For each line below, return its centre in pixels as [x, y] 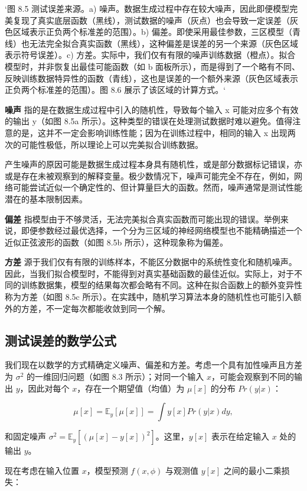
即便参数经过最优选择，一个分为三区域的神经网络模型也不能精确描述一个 [161, 230]
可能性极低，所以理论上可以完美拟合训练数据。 [112, 144]
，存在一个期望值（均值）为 [131, 388]
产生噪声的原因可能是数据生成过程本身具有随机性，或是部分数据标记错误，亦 [153, 164]
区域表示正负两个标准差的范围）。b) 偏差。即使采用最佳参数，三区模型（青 [156, 32]
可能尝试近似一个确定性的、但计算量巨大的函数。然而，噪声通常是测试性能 [157, 187]
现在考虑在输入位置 [42, 470]
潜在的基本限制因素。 [46, 198]
